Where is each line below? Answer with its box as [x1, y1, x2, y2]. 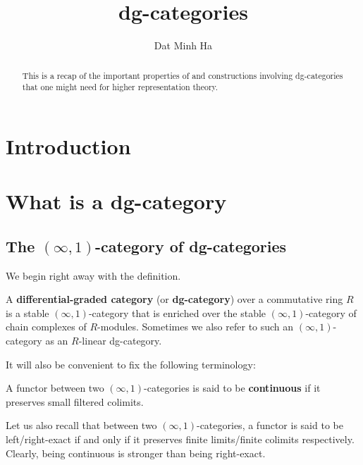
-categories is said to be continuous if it [144, 380, 321, 395]
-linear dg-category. [78, 333, 162, 347]
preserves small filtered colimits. [6, 394, 144, 409]
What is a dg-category [6, 187, 227, 216]
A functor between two [6, 380, 104, 395]
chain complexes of [6, 319, 87, 334]
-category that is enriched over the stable [88, 305, 266, 320]
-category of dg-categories [94, 235, 287, 256]
